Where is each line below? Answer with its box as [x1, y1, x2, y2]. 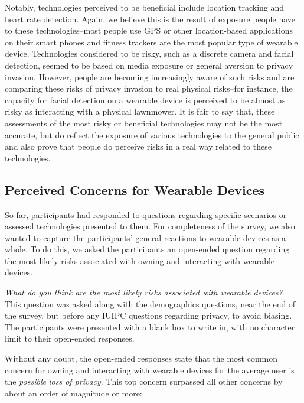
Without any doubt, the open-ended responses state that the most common [5, 352, 278, 365]
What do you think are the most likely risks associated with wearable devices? [5, 286, 283, 298]
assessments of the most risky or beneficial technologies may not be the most [5, 116, 283, 129]
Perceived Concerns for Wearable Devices [5, 180, 265, 199]
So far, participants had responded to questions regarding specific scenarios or [5, 208, 287, 220]
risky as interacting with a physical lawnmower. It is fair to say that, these [5, 105, 275, 118]
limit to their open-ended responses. [5, 332, 135, 344]
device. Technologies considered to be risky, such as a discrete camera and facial [5, 47, 294, 60]
